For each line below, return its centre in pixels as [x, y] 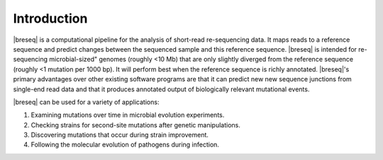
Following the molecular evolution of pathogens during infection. [125, 144]
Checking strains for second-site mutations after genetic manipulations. [135, 125]
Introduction [50, 18]
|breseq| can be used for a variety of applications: [86, 102]
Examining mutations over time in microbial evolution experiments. [128, 115]
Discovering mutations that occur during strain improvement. [120, 135]
